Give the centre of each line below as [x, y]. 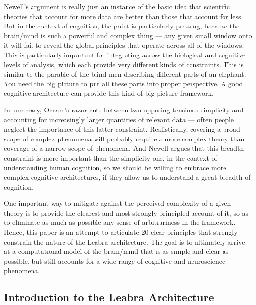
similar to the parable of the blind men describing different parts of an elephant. [125, 74]
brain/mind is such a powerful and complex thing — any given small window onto [128, 35]
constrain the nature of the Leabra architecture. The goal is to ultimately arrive [125, 241]
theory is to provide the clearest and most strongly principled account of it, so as [126, 212]
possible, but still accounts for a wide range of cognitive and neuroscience [115, 261]
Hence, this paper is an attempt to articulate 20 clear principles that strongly [121, 232]
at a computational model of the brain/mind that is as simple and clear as [116, 251]
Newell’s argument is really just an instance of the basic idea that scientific [117, 6]
